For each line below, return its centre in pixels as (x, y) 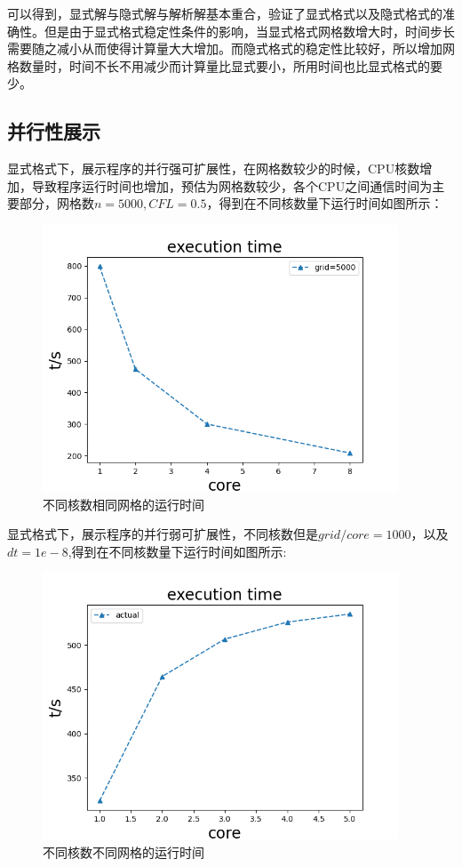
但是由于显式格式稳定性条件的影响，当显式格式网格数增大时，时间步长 (249, 31)
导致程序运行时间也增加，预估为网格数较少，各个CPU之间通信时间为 (232, 185)
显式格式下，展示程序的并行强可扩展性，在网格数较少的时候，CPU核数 (214, 169)
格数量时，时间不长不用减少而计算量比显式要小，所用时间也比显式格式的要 (225, 65)
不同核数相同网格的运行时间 (123, 504)
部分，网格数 (56, 203)
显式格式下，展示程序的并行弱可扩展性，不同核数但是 (163, 534)
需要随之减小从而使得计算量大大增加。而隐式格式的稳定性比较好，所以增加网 (231, 48)
